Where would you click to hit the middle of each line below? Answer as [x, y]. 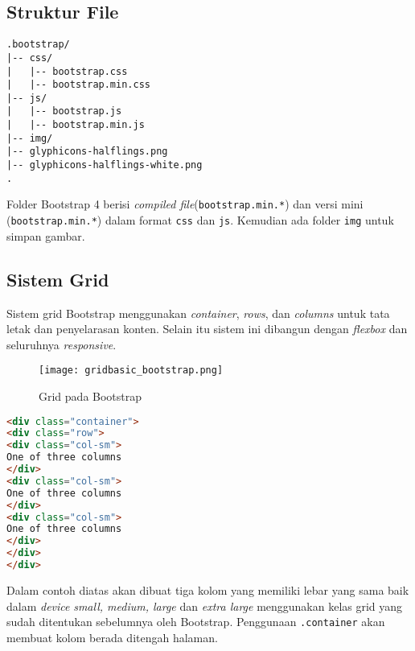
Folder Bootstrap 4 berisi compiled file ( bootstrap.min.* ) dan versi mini [185, 204]
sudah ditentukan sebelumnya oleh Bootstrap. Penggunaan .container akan [196, 622]
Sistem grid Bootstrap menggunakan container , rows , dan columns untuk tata [198, 313]
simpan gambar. [46, 235]
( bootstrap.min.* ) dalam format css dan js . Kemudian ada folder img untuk [200, 220]
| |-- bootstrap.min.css [78, 85]
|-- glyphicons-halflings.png [87, 152]
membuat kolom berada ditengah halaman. [112, 637]
